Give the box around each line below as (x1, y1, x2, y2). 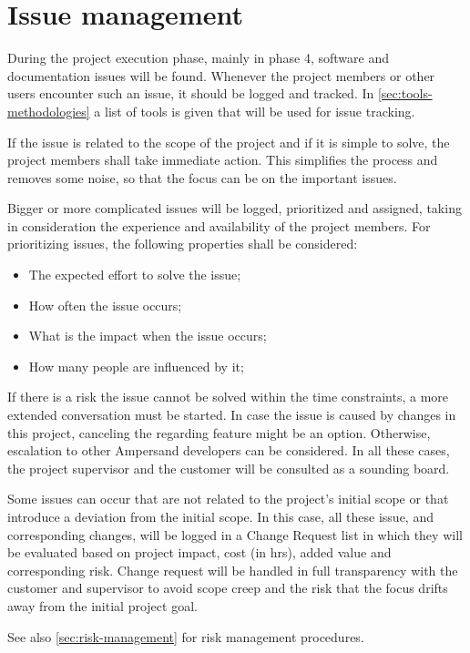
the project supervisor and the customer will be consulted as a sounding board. (7, 458, 450, 477)
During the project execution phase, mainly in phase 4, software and (7, 48, 390, 67)
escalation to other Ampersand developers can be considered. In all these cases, (7, 441, 450, 460)
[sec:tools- (377, 84, 433, 103)
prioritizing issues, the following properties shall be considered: (7, 234, 358, 253)
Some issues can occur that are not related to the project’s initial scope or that (7, 489, 449, 508)
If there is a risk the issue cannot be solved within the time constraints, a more (7, 387, 449, 406)
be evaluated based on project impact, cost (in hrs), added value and (7, 543, 392, 562)
